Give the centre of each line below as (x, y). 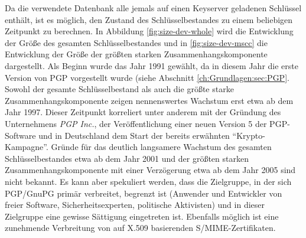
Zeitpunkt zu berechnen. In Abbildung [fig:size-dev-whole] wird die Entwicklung (149, 31)
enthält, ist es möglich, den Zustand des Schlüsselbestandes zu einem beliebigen (149, 19)
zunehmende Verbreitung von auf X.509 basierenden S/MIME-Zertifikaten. (140, 228)
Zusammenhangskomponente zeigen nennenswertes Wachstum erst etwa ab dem (149, 100)
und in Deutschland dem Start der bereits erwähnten (134, 135)
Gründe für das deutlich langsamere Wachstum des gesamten (161, 147)
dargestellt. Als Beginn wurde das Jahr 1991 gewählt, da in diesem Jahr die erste (152, 65)
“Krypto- (249, 135)
